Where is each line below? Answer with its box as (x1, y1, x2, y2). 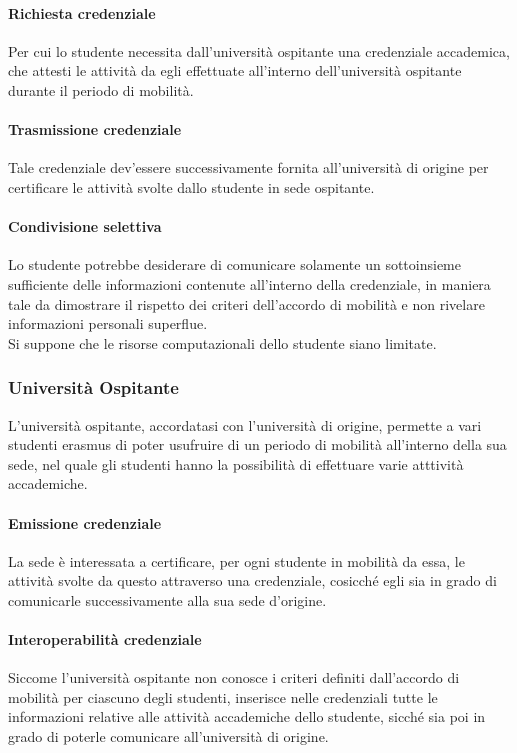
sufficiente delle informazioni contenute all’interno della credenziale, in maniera (8, 273, 491, 294)
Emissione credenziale (8, 512, 162, 533)
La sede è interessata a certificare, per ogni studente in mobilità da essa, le (8, 550, 465, 571)
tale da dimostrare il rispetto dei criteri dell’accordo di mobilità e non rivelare (8, 293, 485, 314)
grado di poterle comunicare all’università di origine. (8, 726, 329, 747)
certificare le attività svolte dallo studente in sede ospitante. (8, 176, 375, 197)
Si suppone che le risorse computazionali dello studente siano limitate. (8, 332, 437, 353)
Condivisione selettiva (8, 216, 162, 237)
